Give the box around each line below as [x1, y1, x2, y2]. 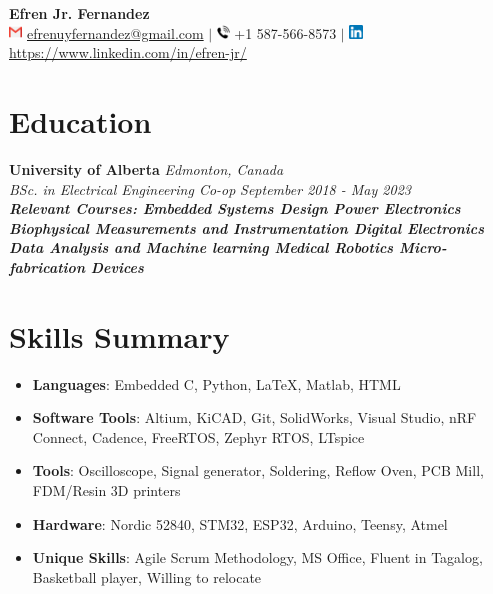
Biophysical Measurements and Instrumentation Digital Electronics [9, 217, 485, 238]
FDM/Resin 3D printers [32, 479, 181, 500]
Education [9, 100, 152, 141]
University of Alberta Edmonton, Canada [9, 158, 284, 179]
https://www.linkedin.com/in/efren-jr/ [9, 42, 247, 63]
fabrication [9, 256, 85, 277]
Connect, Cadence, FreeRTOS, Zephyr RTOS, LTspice [32, 426, 365, 447]
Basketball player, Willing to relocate [32, 566, 262, 587]
